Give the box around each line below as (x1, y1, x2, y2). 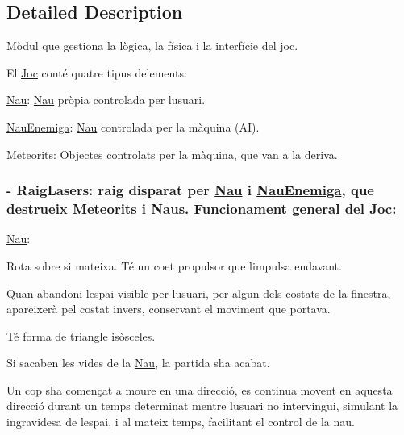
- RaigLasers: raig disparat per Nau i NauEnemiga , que (6, 180, 374, 200)
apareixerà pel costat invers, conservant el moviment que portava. (6, 300, 331, 317)
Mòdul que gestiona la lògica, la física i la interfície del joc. (6, 37, 298, 54)
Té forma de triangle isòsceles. (6, 327, 156, 344)
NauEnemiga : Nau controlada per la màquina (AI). (6, 118, 260, 135)
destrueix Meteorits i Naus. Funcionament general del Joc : (6, 199, 397, 219)
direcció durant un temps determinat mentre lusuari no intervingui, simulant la (6, 397, 398, 414)
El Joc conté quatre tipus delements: (6, 64, 187, 81)
